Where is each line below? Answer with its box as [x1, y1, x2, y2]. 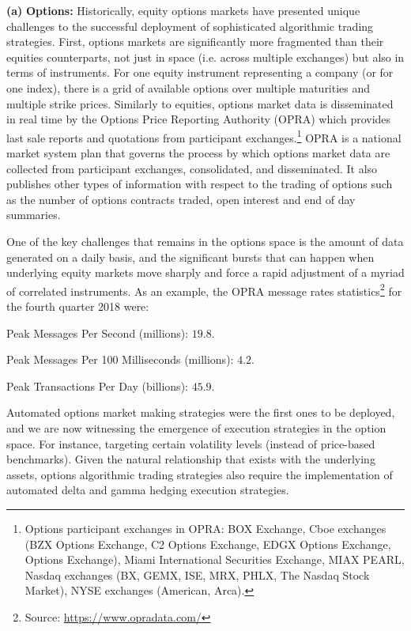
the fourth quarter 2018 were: [6, 298, 149, 314]
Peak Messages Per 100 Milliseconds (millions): [6, 351, 234, 368]
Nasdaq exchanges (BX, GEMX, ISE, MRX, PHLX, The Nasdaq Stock [25, 566, 370, 583]
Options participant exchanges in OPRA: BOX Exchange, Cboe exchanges [25, 520, 386, 536]
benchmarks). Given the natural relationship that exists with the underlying [6, 451, 375, 467]
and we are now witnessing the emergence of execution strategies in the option [6, 419, 386, 436]
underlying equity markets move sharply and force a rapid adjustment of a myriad [6, 264, 405, 281]
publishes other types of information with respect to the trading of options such [6, 176, 393, 192]
